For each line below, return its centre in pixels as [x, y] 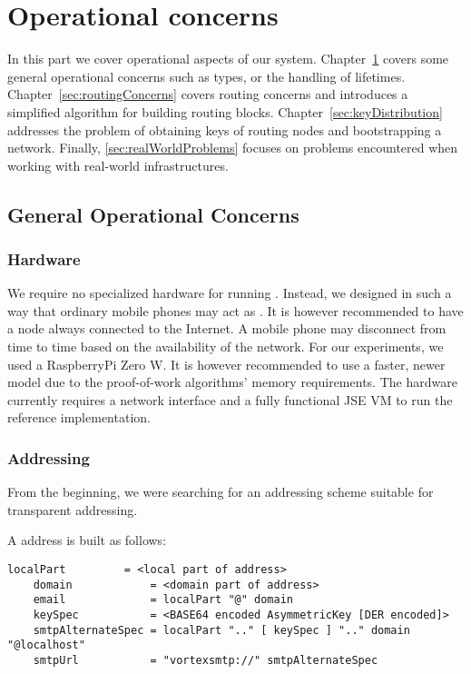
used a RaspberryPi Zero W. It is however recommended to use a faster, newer [226, 364]
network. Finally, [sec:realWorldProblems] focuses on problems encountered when [233, 148]
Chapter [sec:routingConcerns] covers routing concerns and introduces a [208, 94]
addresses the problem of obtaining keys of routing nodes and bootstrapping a [225, 129]
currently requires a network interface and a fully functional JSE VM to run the [230, 399]
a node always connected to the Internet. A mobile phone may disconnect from [227, 328]
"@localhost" [46, 645]
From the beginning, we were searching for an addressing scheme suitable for [221, 492]
